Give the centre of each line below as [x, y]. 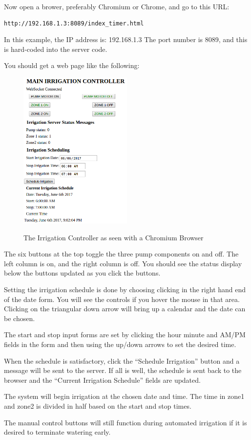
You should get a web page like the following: [72, 65]
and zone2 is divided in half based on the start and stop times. [98, 405]
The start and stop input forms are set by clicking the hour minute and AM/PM [125, 335]
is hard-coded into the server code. [56, 49]
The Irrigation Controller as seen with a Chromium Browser [114, 237]
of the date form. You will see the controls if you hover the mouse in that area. [122, 299]
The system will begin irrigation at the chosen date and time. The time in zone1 [124, 396]
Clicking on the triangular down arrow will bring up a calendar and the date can [125, 309]
